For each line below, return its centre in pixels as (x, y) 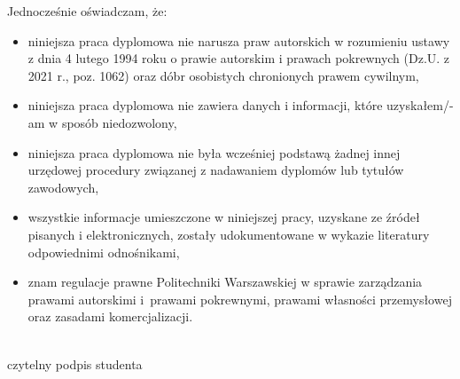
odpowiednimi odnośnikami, (104, 252)
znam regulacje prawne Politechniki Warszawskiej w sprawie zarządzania (225, 282)
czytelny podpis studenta (75, 363)
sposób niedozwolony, (119, 122)
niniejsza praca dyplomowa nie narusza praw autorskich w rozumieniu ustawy (239, 40)
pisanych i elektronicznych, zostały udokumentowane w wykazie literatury (229, 234)
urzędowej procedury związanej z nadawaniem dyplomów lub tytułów (216, 170)
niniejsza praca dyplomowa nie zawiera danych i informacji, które (205, 105)
